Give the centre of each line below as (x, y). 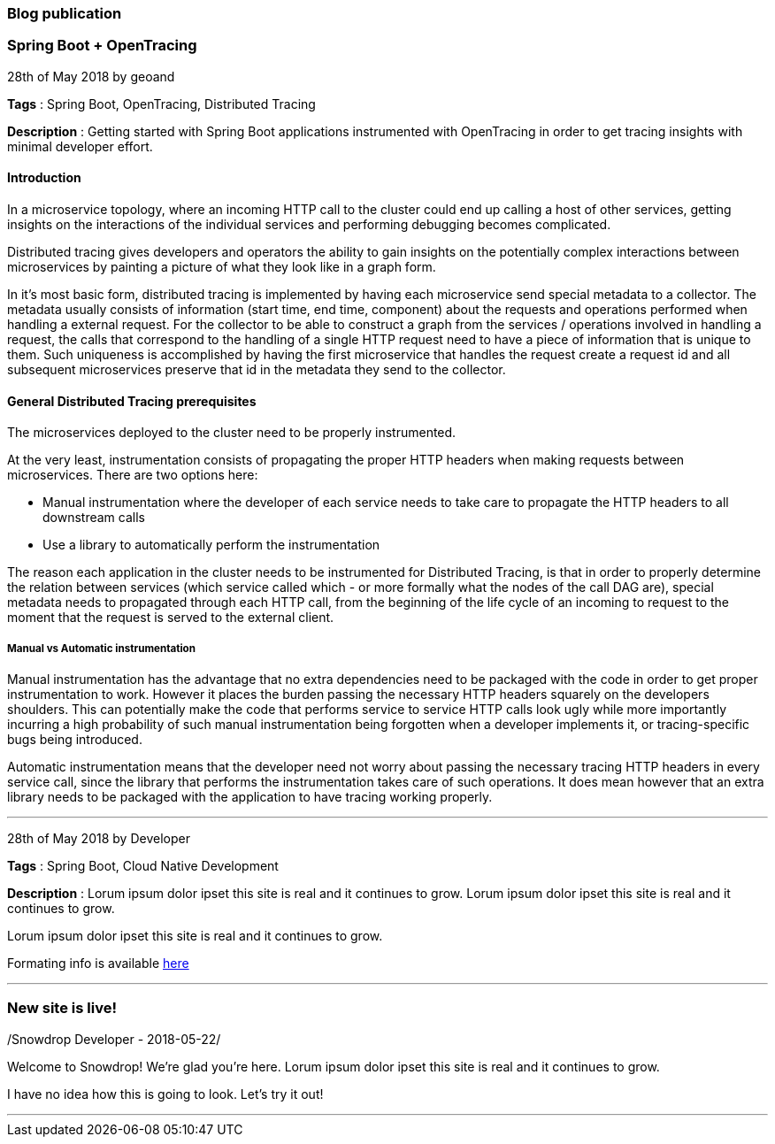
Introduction (44, 178)
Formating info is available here (98, 963)
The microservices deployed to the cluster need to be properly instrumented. (232, 433)
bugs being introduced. (75, 739)
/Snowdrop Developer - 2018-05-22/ (114, 1039)
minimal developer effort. (80, 146)
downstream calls (94, 518)
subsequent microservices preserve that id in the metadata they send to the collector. (257, 369)
